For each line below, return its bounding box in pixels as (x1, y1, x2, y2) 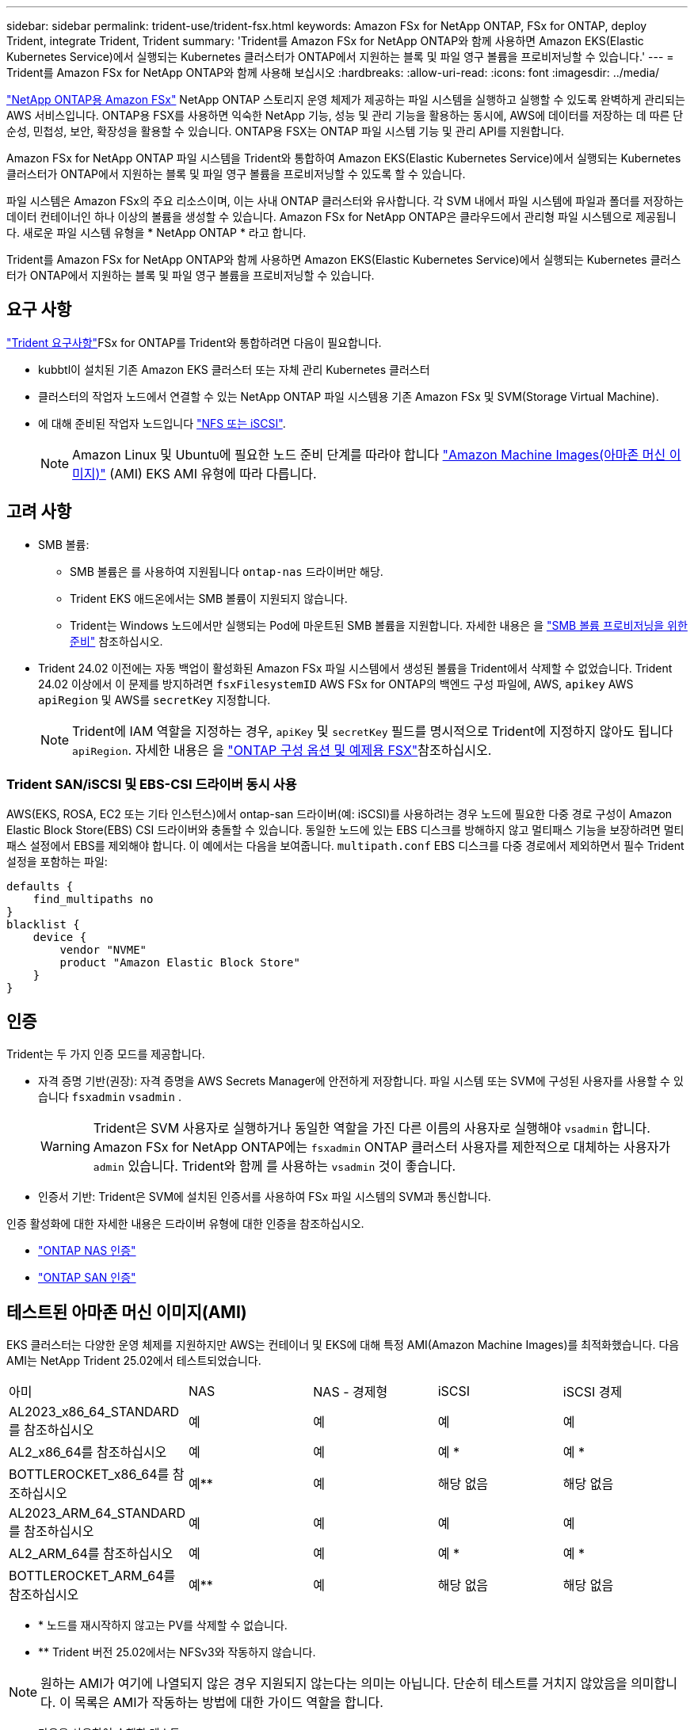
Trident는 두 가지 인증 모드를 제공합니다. (6, 1047, 205, 1061)
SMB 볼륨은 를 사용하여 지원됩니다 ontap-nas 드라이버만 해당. (70, 564, 383, 578)
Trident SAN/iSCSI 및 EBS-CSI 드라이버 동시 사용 (6, 776, 297, 793)
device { (32, 931, 87, 944)
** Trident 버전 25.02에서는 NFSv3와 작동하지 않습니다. (38, 1645, 316, 1660)
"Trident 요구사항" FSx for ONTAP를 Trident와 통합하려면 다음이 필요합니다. (6, 335, 382, 349)
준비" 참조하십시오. (70, 634, 163, 648)
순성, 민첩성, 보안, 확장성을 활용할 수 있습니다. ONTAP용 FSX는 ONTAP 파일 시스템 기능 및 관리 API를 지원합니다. (6, 124, 565, 138)
